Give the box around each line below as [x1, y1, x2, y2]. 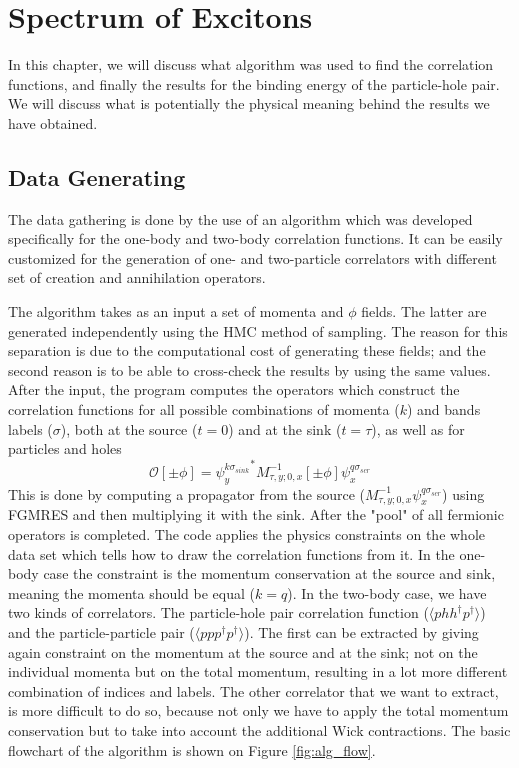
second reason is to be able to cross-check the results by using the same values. [8, 359, 491, 380]
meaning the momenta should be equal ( [8, 582, 256, 603]
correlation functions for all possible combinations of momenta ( [8, 399, 400, 420]
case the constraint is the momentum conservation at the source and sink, [43, 563, 496, 584]
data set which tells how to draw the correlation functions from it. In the [8, 543, 455, 564]
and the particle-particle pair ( [8, 621, 195, 642]
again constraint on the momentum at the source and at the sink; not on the [8, 641, 478, 662]
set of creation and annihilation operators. [8, 267, 266, 288]
